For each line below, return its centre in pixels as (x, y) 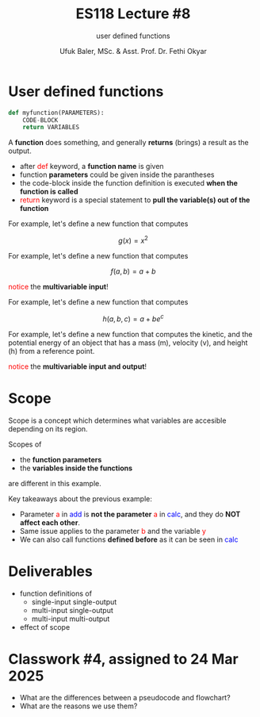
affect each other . (50, 522)
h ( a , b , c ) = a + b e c (133, 318)
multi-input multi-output (71, 619)
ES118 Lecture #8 (133, 14)
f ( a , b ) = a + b (133, 271)
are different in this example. (55, 483)
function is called (49, 192)
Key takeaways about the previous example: (80, 498)
